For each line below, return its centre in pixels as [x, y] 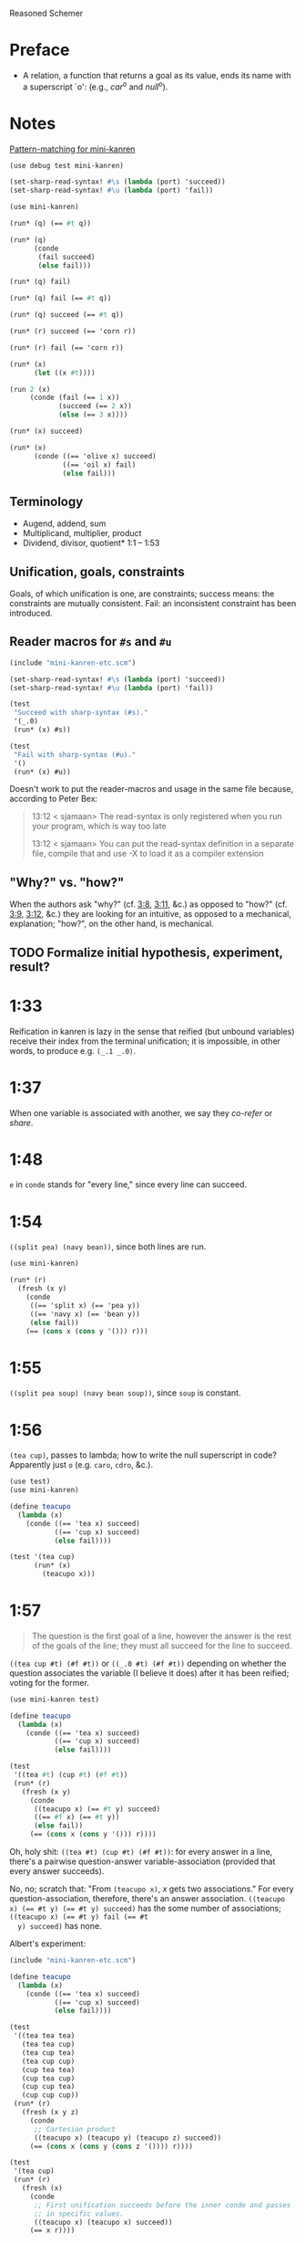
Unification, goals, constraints [97, 571]
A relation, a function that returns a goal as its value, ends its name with [157, 75]
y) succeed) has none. [60, 1926]
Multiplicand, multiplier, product [82, 533]
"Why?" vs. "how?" [67, 882]
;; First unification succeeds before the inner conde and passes [162, 2205]
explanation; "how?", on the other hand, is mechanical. [112, 924]
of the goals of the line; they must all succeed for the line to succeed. [162, 1645]
